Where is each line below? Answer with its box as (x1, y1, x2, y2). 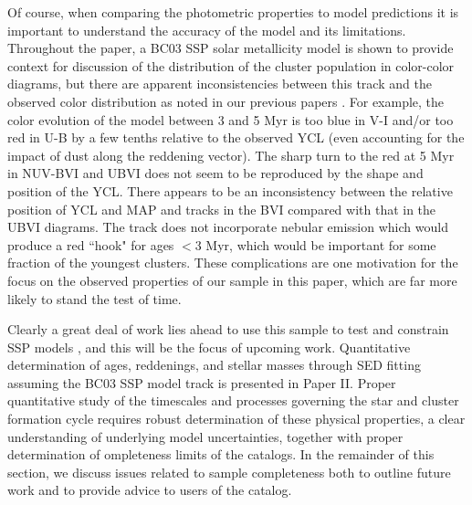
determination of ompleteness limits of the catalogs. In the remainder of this (7, 445, 435, 464)
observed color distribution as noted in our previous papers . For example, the (7, 91, 445, 110)
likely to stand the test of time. (7, 289, 182, 308)
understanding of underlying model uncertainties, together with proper (7, 426, 404, 446)
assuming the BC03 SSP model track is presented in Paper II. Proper (7, 373, 396, 392)
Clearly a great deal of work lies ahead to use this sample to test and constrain (7, 320, 449, 339)
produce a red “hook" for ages (7, 235, 174, 254)
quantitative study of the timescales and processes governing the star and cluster (7, 391, 459, 410)
